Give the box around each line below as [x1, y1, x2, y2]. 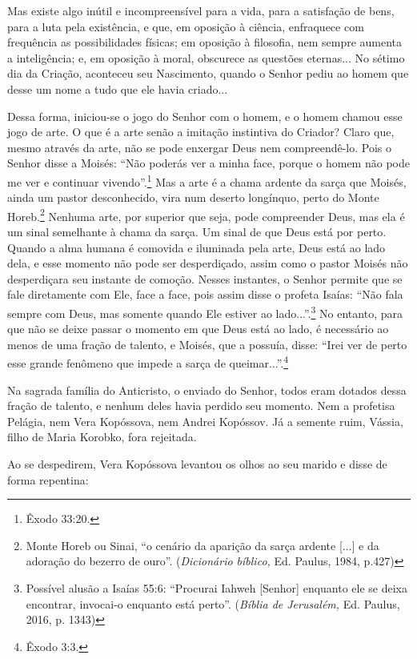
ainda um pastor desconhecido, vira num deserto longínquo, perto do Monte [7, 189, 379, 206]
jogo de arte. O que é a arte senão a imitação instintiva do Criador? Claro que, [7, 123, 395, 140]
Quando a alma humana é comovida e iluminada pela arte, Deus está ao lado [7, 239, 386, 255]
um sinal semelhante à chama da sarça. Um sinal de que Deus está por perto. [7, 223, 387, 240]
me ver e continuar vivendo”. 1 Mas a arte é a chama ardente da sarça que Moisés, [7, 171, 407, 190]
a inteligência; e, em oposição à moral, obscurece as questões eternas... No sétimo [7, 49, 405, 66]
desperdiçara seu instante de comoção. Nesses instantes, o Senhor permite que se [7, 270, 403, 287]
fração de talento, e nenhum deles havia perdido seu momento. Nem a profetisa [7, 397, 395, 414]
